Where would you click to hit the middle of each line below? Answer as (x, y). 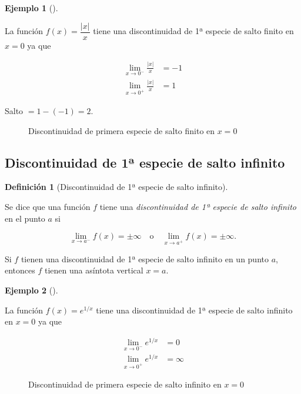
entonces (20, 270)
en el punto (25, 218)
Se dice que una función (48, 206)
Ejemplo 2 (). (31, 290)
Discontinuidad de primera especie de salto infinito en (125, 384)
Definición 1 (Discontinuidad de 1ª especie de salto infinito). (116, 187)
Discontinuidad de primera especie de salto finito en (122, 130)
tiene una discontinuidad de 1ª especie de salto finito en (193, 31)
